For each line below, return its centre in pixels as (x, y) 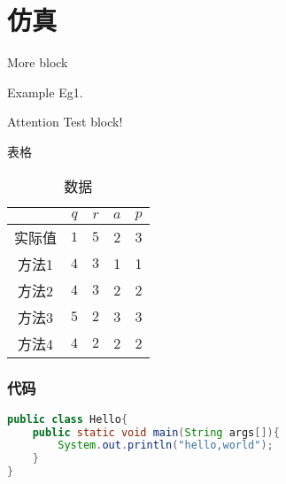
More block (38, 62)
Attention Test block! (65, 122)
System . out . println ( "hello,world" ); (166, 446)
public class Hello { (68, 419)
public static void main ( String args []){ (156, 432)
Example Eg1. (45, 92)
